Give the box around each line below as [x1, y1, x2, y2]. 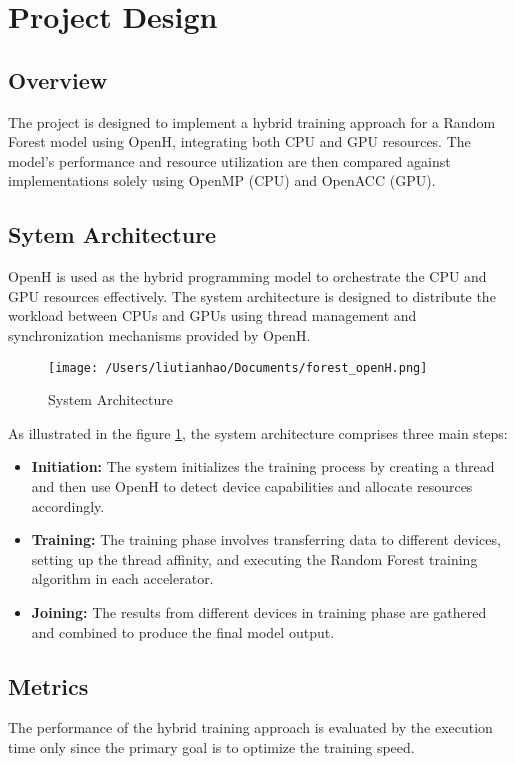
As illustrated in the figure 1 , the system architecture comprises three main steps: [8, 422, 508, 443]
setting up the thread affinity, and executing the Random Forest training [31, 548, 478, 569]
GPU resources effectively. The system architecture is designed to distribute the [8, 285, 496, 306]
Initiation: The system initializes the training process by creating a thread [31, 456, 495, 477]
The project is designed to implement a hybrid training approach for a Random [8, 111, 496, 132]
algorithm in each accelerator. [31, 568, 214, 589]
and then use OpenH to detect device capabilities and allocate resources [31, 475, 473, 496]
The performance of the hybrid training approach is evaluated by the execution [8, 717, 493, 738]
